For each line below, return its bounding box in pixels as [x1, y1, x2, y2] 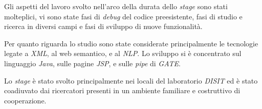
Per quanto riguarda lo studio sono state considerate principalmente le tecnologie [4, 38, 258, 48]
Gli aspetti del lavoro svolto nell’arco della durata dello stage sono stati [4, 1, 228, 11]
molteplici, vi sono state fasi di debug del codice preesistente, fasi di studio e [4, 11, 243, 21]
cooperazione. [4, 95, 47, 105]
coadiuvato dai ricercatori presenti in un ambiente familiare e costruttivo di [4, 85, 241, 96]
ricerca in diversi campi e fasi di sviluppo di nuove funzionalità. [4, 21, 203, 32]
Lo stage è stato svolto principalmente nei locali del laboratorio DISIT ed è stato [4, 75, 258, 86]
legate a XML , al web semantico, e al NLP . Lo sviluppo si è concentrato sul [4, 48, 242, 59]
